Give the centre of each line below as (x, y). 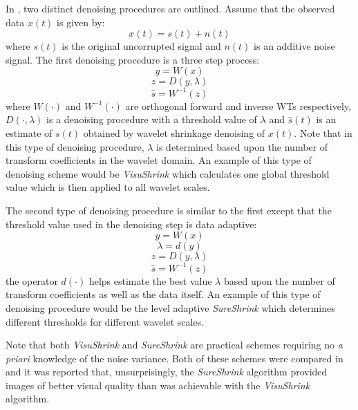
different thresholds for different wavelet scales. (105, 321)
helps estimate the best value (150, 280)
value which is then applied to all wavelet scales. (108, 187)
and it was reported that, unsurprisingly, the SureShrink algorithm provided (167, 372)
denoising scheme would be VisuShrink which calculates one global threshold (168, 173)
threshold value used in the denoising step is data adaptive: (131, 224)
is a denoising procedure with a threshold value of (152, 119)
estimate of (29, 133)
